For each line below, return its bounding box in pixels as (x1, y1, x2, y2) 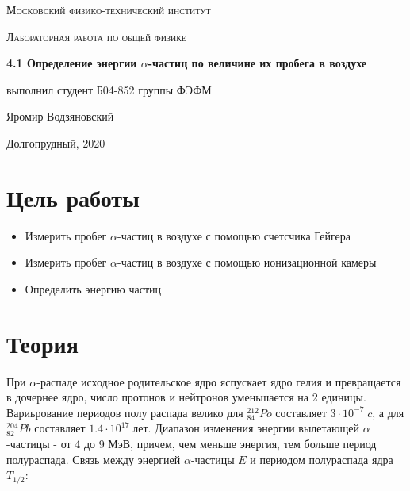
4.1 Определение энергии (6, 55, 137, 71)
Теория (6, 327, 79, 359)
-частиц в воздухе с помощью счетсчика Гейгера (117, 227, 351, 244)
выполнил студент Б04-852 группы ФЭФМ (6, 81, 212, 98)
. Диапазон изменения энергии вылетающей (148, 420, 359, 436)
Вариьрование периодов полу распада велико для (6, 404, 243, 420)
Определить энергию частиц (25, 280, 162, 297)
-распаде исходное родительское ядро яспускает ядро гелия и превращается (36, 373, 401, 389)
